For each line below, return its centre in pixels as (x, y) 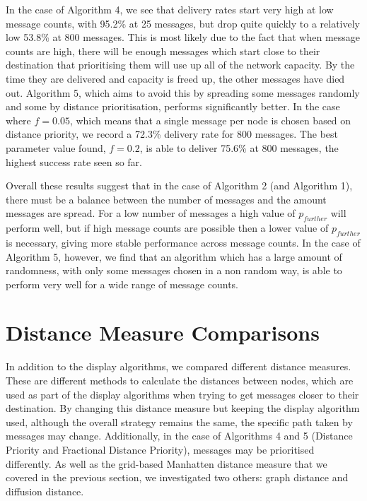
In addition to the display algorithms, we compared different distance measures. (179, 366)
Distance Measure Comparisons (163, 332)
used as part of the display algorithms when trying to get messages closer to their (182, 394)
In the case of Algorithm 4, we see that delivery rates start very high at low (170, 9)
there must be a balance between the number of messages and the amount (166, 199)
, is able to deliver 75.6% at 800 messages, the (239, 147)
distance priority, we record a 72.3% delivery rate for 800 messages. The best (172, 134)
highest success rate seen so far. (74, 161)
